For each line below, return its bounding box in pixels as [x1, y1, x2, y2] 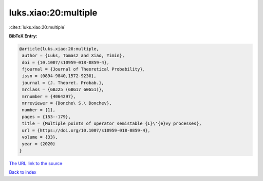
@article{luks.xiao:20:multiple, [19, 46, 99, 51]
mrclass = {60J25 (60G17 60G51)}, [22, 87, 104, 92]
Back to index [9, 169, 37, 175]
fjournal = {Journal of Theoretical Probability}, [22, 66, 146, 72]
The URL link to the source [9, 160, 63, 166]
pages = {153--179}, [22, 114, 71, 119]
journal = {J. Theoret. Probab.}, [22, 80, 104, 85]
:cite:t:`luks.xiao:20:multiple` [9, 24, 66, 30]
